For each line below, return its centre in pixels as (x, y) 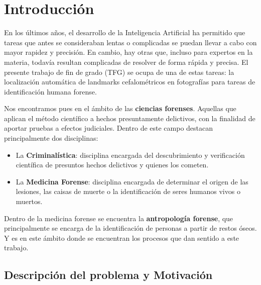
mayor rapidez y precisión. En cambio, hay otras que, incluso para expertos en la (128, 52)
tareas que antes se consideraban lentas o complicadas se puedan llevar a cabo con (130, 42)
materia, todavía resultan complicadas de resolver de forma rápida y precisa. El (126, 62)
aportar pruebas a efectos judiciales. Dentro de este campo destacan (109, 128)
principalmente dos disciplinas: (51, 138)
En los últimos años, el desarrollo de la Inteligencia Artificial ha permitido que (125, 32)
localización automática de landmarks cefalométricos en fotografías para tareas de (130, 82)
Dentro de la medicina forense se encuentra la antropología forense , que (119, 218)
